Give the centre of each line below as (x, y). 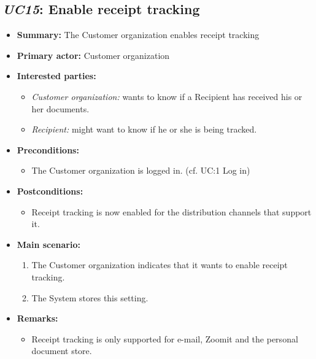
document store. (62, 351)
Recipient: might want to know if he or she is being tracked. (144, 129)
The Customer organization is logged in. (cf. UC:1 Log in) (141, 170)
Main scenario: (48, 244)
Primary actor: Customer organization (93, 55)
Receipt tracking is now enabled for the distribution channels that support (171, 211)
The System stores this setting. (90, 297)
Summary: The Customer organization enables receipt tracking (138, 35)
